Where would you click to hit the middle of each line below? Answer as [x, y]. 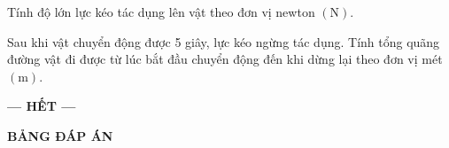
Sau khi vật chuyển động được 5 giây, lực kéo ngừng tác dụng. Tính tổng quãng [224, 41]
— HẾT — [42, 106]
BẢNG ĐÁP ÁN [60, 135]
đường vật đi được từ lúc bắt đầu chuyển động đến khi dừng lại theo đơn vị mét [225, 59]
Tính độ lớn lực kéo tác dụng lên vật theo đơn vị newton [161, 12]
